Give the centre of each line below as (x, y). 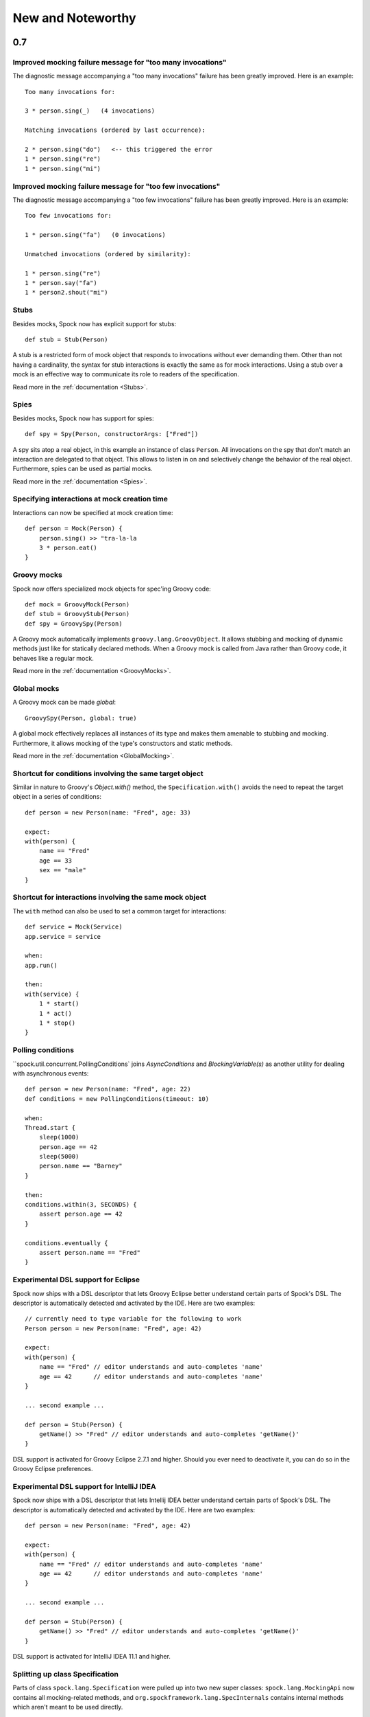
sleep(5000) (59, 1157)
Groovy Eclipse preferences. (53, 1469)
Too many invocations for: (70, 92)
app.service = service (63, 936)
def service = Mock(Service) (74, 927)
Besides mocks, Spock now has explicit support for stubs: (95, 323)
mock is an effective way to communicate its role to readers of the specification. (126, 374)
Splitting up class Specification (66, 1674)
